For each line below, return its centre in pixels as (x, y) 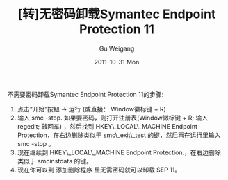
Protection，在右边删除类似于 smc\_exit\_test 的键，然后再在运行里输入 (119, 135)
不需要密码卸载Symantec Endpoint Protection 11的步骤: (85, 94)
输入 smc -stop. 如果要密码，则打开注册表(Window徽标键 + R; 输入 (113, 118)
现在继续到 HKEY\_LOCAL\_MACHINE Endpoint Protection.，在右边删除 (119, 152)
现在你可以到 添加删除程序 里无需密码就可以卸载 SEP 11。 (99, 170)
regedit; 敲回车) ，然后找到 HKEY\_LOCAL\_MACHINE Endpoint (107, 126)
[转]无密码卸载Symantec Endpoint (117, 14)
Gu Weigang (117, 48)
